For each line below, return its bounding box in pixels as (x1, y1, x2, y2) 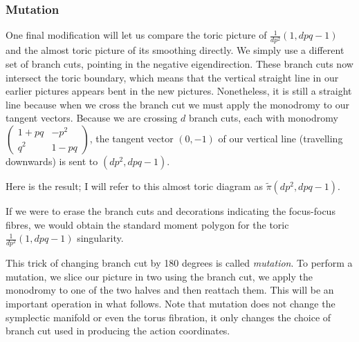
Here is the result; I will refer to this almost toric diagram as (6, 178, 263, 193)
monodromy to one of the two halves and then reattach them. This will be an (6, 283, 334, 297)
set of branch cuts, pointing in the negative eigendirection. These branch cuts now (6, 56, 353, 70)
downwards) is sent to (6, 153, 98, 168)
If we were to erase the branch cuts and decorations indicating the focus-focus (6, 203, 335, 218)
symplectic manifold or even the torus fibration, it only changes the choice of (6, 310, 331, 324)
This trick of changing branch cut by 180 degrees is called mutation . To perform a (6, 256, 353, 270)
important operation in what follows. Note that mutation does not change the (6, 296, 335, 311)
